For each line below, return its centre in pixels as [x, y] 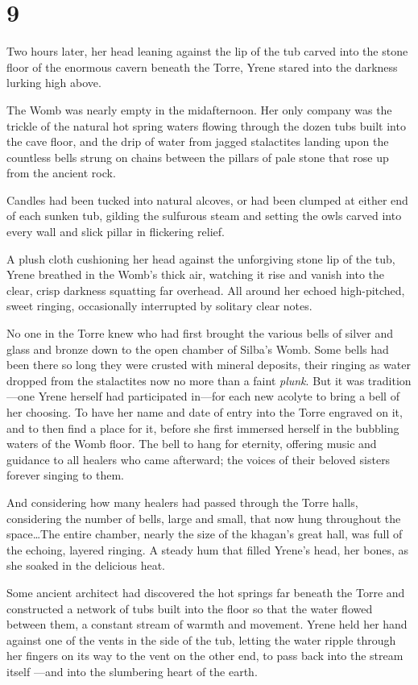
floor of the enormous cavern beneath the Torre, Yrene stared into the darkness [202, 66]
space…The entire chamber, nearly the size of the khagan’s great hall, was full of [205, 534]
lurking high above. [54, 83]
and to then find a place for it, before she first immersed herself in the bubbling [203, 428]
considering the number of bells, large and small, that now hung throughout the [204, 518]
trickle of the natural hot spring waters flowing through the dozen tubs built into [206, 125]
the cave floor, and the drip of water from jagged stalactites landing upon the [198, 141]
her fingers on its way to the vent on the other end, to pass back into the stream [205, 656]
